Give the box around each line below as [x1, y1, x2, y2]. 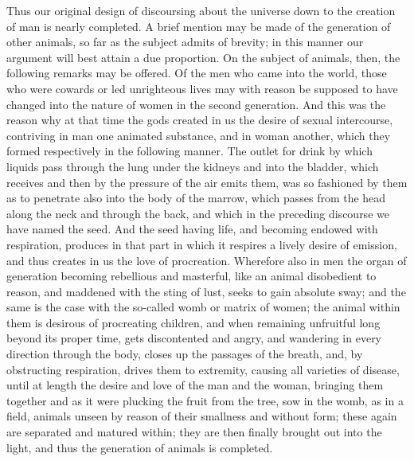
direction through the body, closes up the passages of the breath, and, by [6, 346, 363, 362]
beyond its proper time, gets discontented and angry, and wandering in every [6, 330, 382, 346]
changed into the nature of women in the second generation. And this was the [6, 96, 386, 112]
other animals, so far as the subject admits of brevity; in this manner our [6, 33, 364, 50]
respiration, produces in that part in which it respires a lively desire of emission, [6, 236, 397, 252]
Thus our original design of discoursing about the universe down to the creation [6, 2, 396, 18]
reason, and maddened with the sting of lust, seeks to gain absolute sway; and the [6, 283, 406, 299]
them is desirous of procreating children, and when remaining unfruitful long [6, 314, 381, 330]
